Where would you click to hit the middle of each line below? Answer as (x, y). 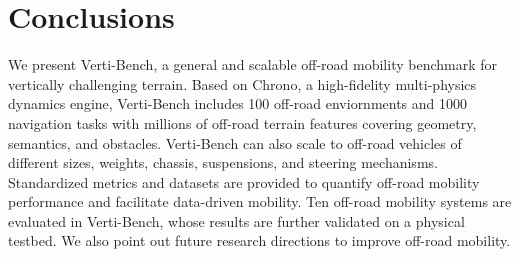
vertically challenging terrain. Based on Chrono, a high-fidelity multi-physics (242, 83)
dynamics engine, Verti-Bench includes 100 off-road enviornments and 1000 (238, 103)
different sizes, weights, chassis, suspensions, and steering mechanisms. (223, 162)
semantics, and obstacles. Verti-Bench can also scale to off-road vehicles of (235, 142)
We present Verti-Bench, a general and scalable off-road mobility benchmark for (253, 64)
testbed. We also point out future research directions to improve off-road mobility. (259, 240)
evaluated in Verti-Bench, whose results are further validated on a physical (236, 220)
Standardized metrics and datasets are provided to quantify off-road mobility (244, 181)
